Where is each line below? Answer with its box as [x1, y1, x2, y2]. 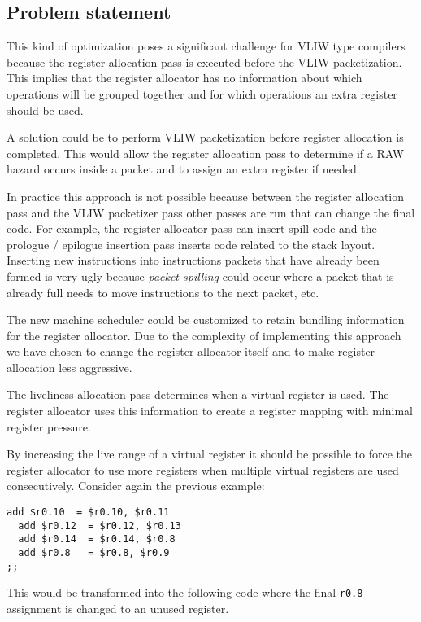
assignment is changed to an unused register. [7, 599, 229, 616]
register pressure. [7, 418, 91, 435]
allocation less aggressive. [7, 358, 132, 375]
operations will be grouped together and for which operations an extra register [7, 85, 397, 102]
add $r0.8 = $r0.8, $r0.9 [18, 547, 170, 559]
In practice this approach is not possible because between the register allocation [7, 187, 405, 204]
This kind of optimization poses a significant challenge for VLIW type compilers [7, 37, 406, 55]
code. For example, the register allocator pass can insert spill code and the [7, 220, 377, 237]
